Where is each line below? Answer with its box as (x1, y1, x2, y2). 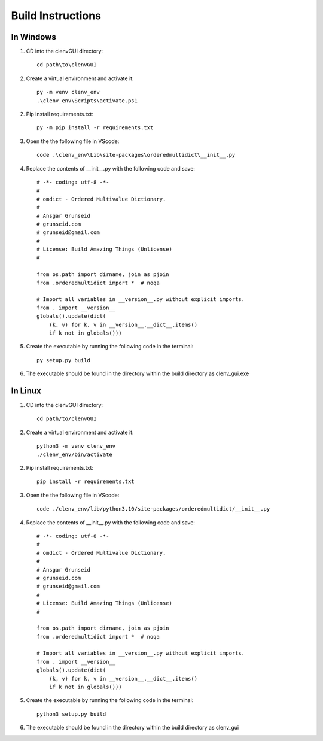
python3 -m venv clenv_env (36, 443, 116, 450)
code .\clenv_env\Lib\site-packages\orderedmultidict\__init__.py (36, 151, 236, 159)
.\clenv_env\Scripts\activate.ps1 (36, 97, 138, 104)
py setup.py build (36, 357, 91, 363)
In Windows (11, 32, 56, 42)
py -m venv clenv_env (36, 89, 100, 96)
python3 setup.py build (36, 710, 106, 718)
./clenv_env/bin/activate (36, 451, 113, 458)
